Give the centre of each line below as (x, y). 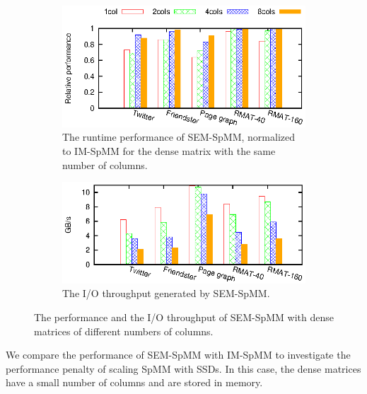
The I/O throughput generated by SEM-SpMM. (166, 293)
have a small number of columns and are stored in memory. (134, 382)
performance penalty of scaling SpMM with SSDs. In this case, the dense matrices (183, 368)
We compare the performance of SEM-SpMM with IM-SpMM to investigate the (178, 355)
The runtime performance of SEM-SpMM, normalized (179, 137)
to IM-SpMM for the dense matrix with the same (169, 150)
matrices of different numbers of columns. (124, 331)
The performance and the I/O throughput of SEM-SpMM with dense (184, 317)
